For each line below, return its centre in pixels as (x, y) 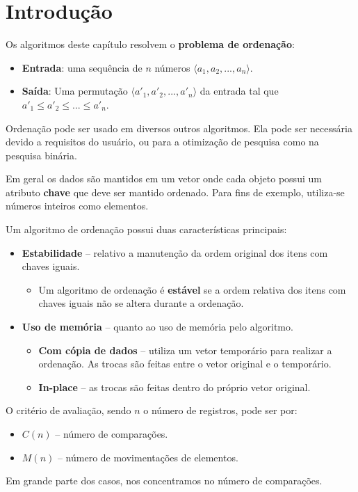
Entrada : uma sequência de (82, 67)
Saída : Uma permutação (75, 91)
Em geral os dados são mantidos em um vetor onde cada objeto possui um (164, 178)
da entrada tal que (239, 91)
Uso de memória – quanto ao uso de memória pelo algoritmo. (157, 327)
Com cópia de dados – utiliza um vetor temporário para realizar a (185, 350)
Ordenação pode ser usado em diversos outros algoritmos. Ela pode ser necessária (179, 128)
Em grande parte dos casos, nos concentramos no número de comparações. (164, 481)
